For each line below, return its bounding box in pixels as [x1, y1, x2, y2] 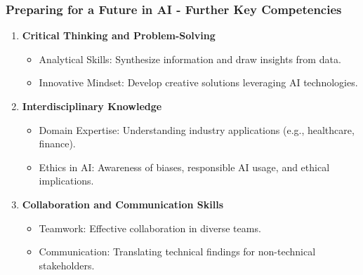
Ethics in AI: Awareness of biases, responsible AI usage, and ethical [39, 159, 330, 174]
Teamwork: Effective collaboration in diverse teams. [39, 220, 261, 235]
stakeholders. [39, 257, 95, 272]
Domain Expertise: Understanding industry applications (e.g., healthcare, [39, 122, 355, 137]
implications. [39, 173, 94, 188]
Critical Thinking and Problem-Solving [22, 28, 216, 43]
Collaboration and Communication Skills [22, 196, 223, 211]
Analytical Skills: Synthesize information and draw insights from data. [39, 51, 341, 66]
